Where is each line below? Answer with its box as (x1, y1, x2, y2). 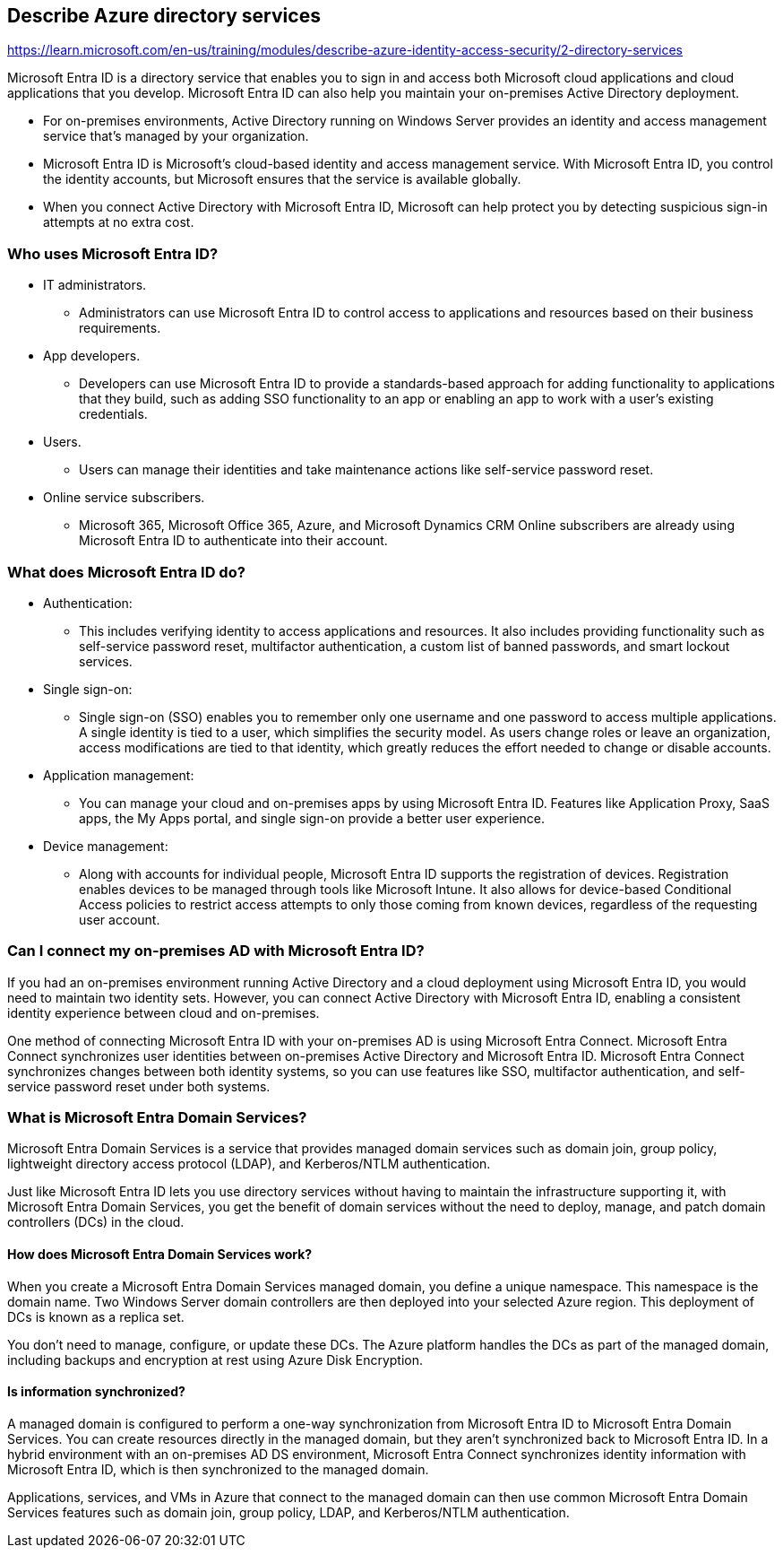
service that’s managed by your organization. (43, 128, 309, 144)
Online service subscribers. (43, 490, 205, 506)
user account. (79, 911, 160, 927)
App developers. (43, 348, 141, 364)
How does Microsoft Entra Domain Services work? (7, 1247, 313, 1263)
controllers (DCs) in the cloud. (7, 1214, 185, 1230)
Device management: (43, 838, 168, 854)
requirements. (79, 320, 161, 336)
